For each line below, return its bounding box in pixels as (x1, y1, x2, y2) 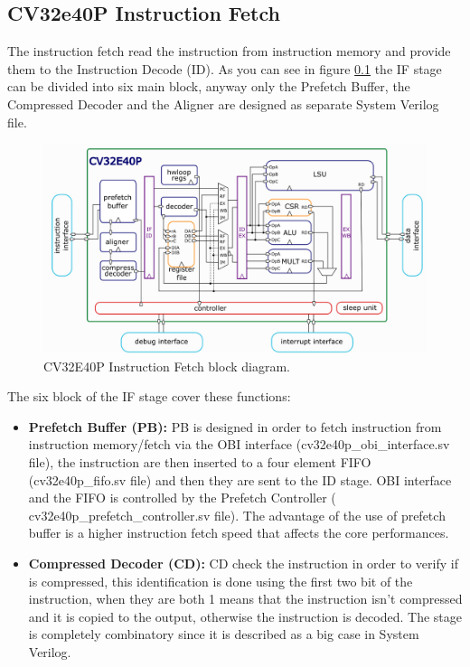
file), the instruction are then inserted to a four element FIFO (28, 453, 371, 472)
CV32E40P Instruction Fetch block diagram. (43, 356, 290, 375)
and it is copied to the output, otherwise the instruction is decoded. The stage (28, 606, 462, 625)
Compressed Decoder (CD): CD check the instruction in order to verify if (28, 553, 458, 572)
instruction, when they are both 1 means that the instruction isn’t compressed (28, 589, 463, 608)
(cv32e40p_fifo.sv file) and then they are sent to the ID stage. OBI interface (28, 470, 452, 489)
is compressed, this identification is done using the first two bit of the (28, 571, 413, 590)
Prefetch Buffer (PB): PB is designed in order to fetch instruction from (28, 417, 442, 436)
